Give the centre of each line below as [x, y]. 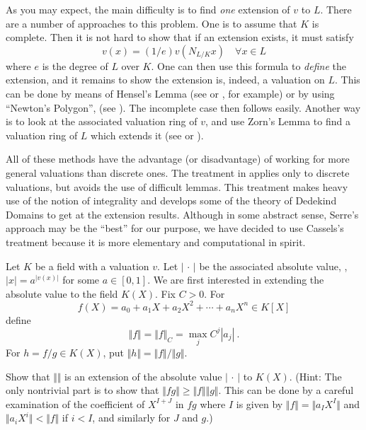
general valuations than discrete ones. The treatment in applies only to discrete [178, 172]
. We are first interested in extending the [236, 280]
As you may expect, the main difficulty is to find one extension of [148, 9]
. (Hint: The [315, 376]
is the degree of [75, 65]
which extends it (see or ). [147, 135]
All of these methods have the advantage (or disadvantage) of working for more [178, 159]
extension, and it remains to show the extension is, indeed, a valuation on [165, 80]
